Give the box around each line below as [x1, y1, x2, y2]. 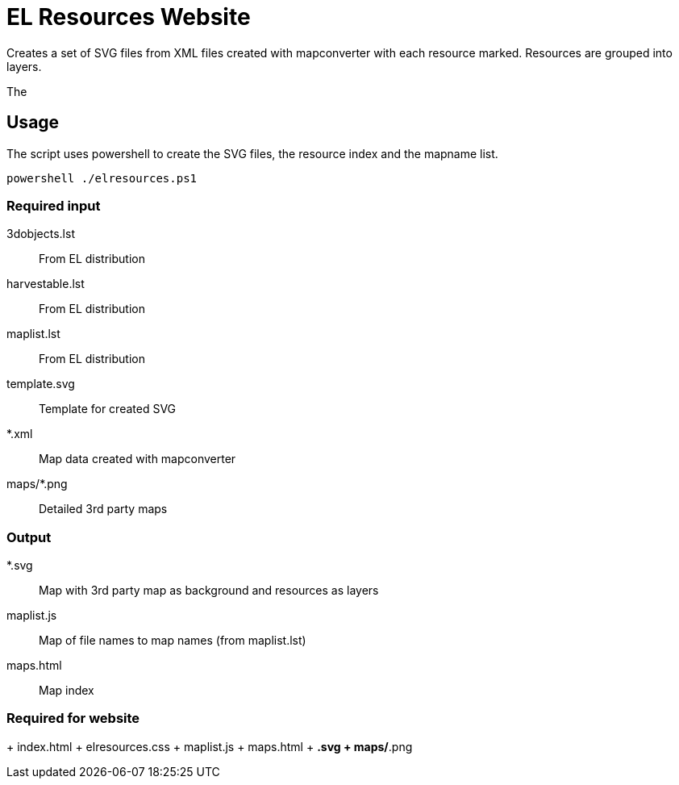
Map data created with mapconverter [39, 452, 236, 466]
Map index [39, 683, 94, 698]
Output [6, 528, 52, 545]
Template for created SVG [39, 402, 177, 416]
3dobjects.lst [6, 227, 75, 241]
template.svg [6, 377, 75, 391]
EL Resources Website [6, 3, 251, 31]
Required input [6, 197, 101, 214]
